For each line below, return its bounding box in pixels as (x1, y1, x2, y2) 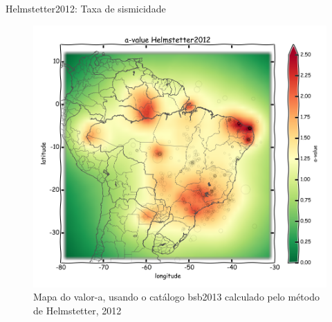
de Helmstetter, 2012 (33, 303, 122, 317)
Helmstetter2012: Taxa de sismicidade (6, 1, 166, 15)
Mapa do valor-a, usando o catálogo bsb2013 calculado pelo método (33, 289, 320, 304)
